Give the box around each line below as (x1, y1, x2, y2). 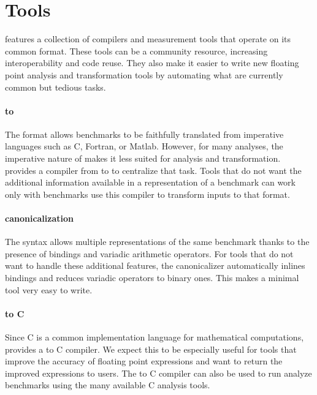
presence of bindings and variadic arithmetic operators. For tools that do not (5, 247, 294, 260)
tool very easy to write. (5, 283, 93, 296)
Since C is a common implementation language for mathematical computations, (5, 331, 304, 344)
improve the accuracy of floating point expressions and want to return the (5, 355, 283, 367)
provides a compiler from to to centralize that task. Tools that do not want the (5, 164, 302, 176)
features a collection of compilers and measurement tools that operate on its (5, 32, 291, 45)
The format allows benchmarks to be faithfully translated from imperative (5, 127, 284, 140)
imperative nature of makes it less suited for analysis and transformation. (5, 152, 281, 165)
